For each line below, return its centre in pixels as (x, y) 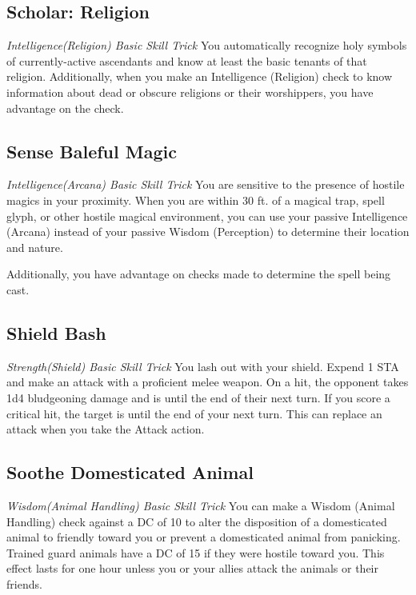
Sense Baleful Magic (92, 151)
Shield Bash (56, 332)
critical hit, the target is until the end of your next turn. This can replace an (194, 413)
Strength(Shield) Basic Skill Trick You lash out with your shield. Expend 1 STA (203, 366)
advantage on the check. (65, 108)
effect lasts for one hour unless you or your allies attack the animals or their (192, 568)
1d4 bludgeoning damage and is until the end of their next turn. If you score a (198, 397)
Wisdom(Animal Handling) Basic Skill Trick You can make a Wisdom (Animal (201, 505)
